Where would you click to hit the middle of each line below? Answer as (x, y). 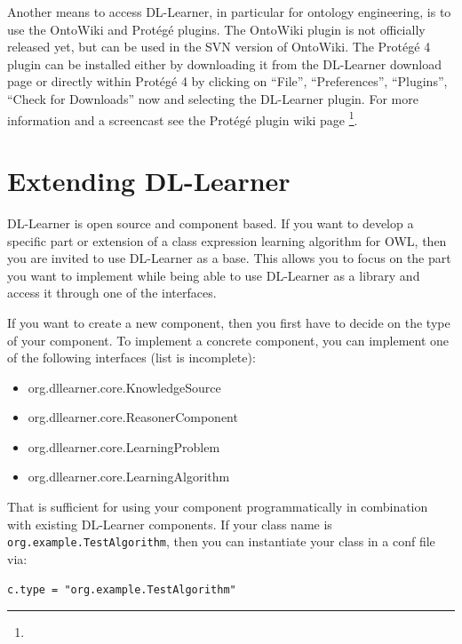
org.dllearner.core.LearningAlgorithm (129, 477)
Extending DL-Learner (149, 180)
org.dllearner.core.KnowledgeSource (124, 387)
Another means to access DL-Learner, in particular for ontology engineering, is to (229, 12)
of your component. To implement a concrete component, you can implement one (228, 340)
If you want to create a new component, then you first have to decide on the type (229, 322)
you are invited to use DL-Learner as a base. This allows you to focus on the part (229, 258)
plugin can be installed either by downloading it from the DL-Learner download (224, 64)
